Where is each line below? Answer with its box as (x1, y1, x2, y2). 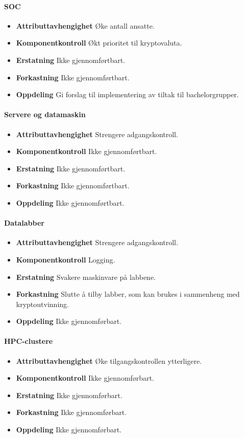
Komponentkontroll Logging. (16, 254, 115, 265)
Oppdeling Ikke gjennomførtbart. (16, 197, 125, 208)
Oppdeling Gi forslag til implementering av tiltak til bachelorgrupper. (16, 89, 239, 100)
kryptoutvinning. (16, 298, 69, 309)
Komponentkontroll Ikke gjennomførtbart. (16, 146, 157, 157)
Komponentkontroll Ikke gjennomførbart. (16, 373, 154, 383)
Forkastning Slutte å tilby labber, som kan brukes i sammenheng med (16, 289, 240, 299)
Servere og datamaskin (4, 109, 86, 120)
